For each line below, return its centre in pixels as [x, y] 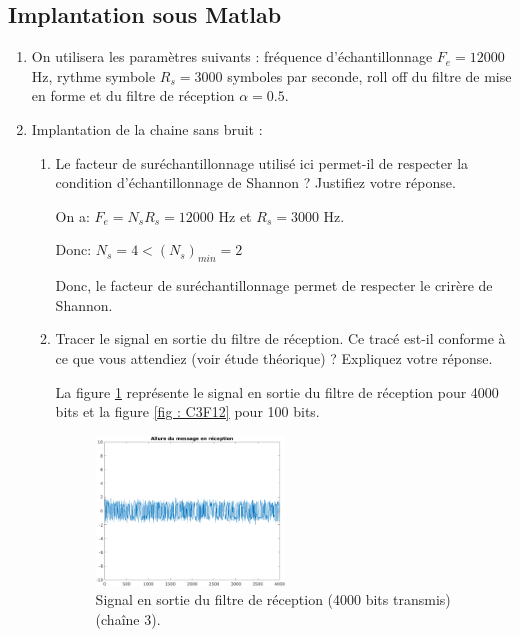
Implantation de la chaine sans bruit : [147, 128]
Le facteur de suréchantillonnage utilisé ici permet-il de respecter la [262, 162]
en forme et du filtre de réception [133, 95]
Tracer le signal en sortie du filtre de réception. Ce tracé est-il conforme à [280, 338]
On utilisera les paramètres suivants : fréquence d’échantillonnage [232, 56]
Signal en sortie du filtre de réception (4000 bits [242, 599]
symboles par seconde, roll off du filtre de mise [369, 75]
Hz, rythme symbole [93, 75]
